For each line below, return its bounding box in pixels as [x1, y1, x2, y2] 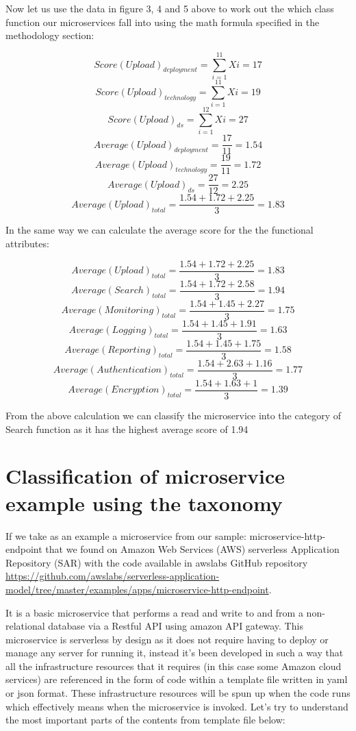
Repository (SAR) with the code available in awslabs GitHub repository [5, 555, 308, 569]
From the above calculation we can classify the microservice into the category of [5, 408, 342, 423]
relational [5, 619, 45, 633]
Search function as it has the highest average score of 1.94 [5, 421, 249, 436]
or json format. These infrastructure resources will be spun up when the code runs [5, 686, 351, 700]
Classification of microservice [5, 462, 285, 490]
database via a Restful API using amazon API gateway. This [48, 619, 303, 633]
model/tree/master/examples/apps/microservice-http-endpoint [5, 582, 269, 596]
